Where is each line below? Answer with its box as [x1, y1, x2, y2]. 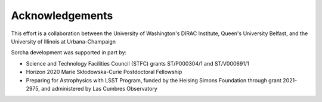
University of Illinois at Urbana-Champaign [11, 38, 116, 45]
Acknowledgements [11, 9, 113, 22]
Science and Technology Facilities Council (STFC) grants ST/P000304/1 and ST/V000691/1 [26, 60, 250, 67]
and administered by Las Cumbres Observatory [41, 85, 157, 92]
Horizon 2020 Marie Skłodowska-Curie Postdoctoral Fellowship [26, 69, 182, 76]
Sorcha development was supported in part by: [11, 49, 127, 56]
